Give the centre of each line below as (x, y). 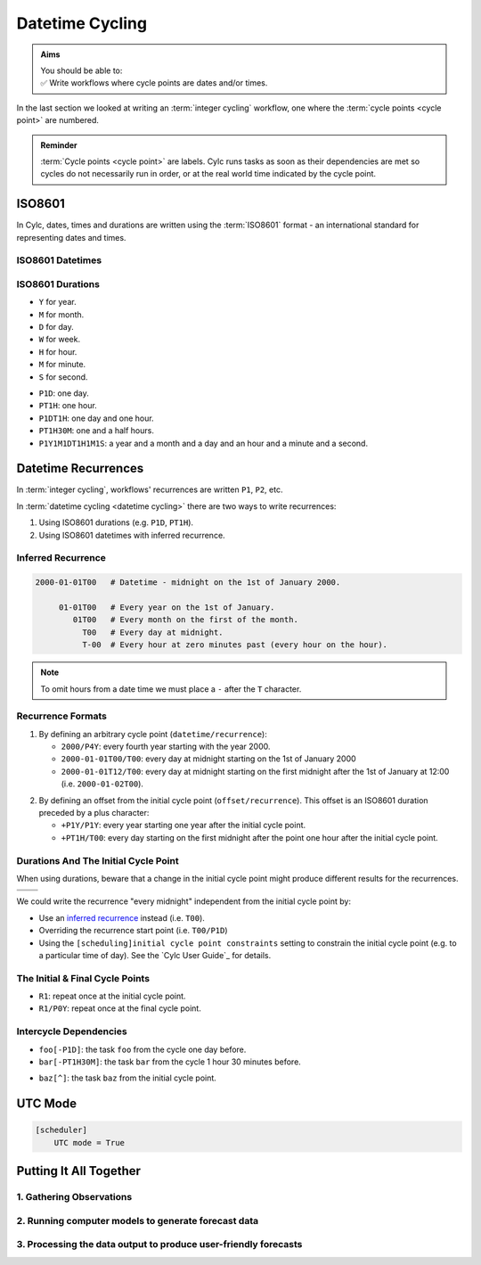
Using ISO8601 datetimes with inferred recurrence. (132, 535)
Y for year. (57, 302)
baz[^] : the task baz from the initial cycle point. (128, 1078)
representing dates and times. (71, 237)
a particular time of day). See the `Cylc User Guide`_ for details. (155, 955)
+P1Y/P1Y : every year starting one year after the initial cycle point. (183, 826)
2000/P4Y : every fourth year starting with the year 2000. (166, 747)
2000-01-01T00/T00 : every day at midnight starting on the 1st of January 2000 (208, 759)
